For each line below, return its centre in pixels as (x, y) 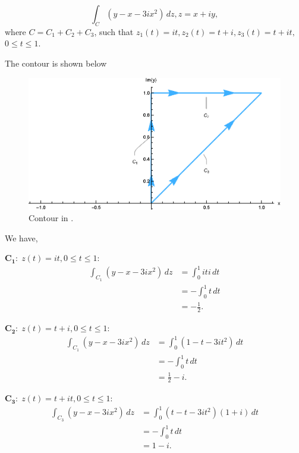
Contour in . (51, 218)
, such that (114, 31)
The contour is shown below (56, 63)
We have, (21, 237)
